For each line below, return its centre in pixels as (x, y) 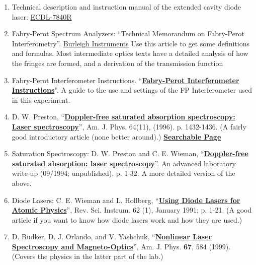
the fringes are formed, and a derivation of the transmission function (117, 63)
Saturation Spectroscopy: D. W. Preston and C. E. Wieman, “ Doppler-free (130, 153)
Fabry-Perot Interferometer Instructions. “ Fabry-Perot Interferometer (125, 80)
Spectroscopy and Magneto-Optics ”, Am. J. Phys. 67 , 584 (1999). (121, 246)
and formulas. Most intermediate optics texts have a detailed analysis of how (130, 53)
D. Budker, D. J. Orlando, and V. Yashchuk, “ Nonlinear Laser (112, 237)
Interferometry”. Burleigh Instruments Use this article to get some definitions (131, 43)
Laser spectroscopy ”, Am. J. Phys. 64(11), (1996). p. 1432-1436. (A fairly (129, 126)
